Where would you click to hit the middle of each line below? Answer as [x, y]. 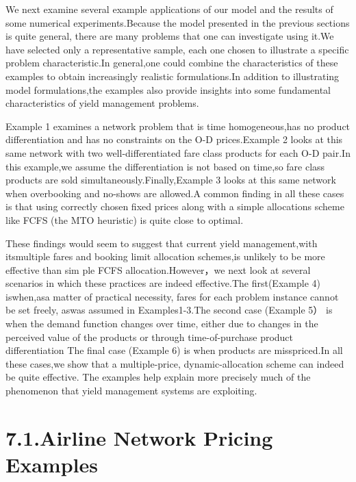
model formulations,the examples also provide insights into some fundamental [168, 89]
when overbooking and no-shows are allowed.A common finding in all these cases [175, 193]
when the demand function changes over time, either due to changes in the [162, 324]
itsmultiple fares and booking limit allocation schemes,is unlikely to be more [165, 256]
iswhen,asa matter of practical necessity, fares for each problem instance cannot [172, 296]
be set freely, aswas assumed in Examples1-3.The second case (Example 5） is [169, 310]
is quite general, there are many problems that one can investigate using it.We [170, 36]
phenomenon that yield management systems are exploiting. [131, 391]
